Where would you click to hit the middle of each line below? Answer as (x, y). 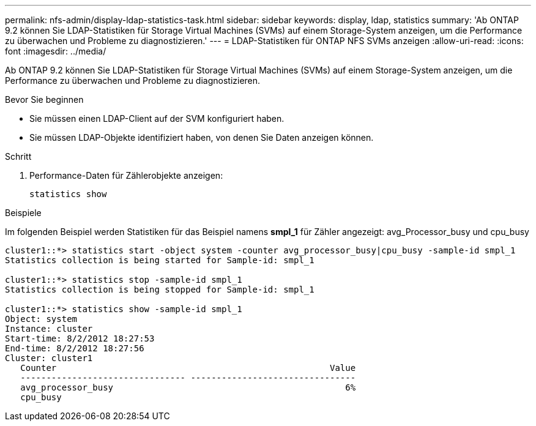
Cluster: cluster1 (49, 358)
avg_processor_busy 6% (188, 387)
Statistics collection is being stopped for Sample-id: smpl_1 (160, 290)
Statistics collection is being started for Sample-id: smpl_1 (160, 260)
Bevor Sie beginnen (44, 99)
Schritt (18, 156)
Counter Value (188, 368)
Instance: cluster (49, 329)
